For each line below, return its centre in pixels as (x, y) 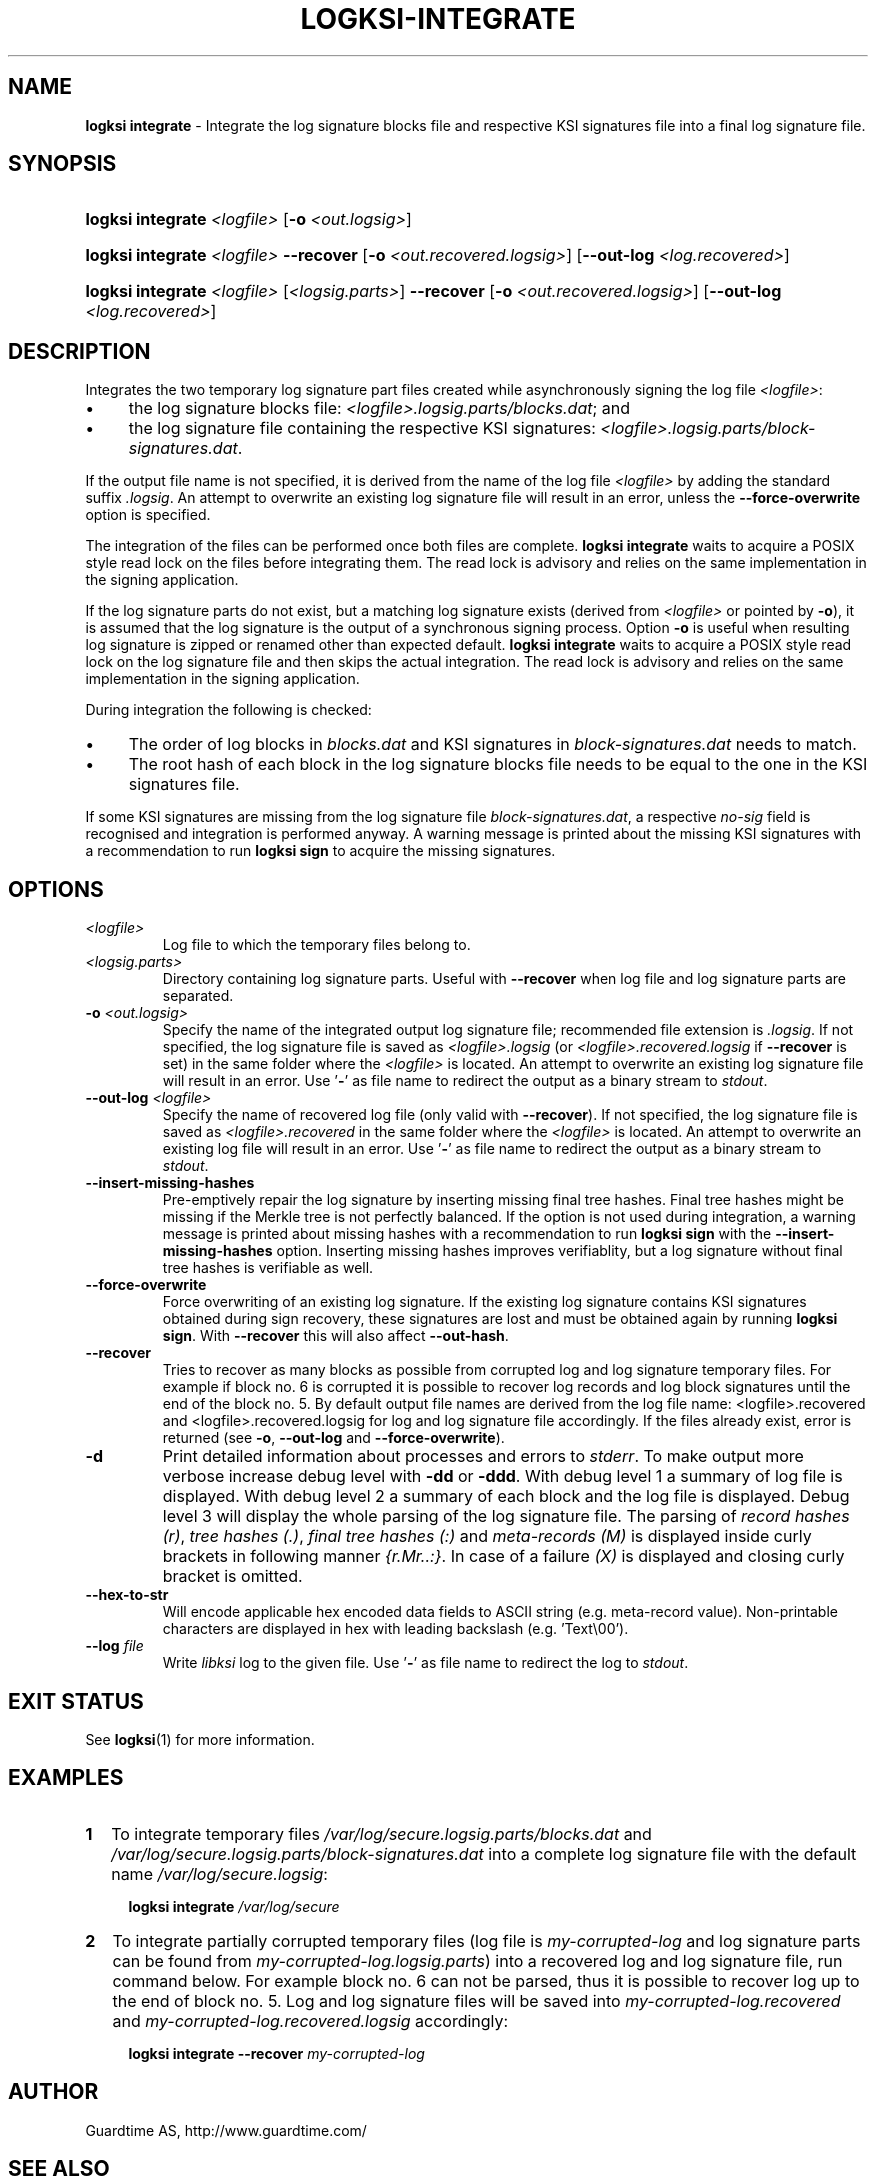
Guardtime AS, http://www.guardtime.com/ (226, 2130)
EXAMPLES (66, 1778)
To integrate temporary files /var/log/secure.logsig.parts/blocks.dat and (381, 1833)
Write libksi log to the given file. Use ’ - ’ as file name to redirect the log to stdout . (425, 1663)
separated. (198, 996)
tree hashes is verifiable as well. (268, 1268)
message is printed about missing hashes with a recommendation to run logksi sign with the (467, 1234)
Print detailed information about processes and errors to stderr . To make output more (483, 1456)
